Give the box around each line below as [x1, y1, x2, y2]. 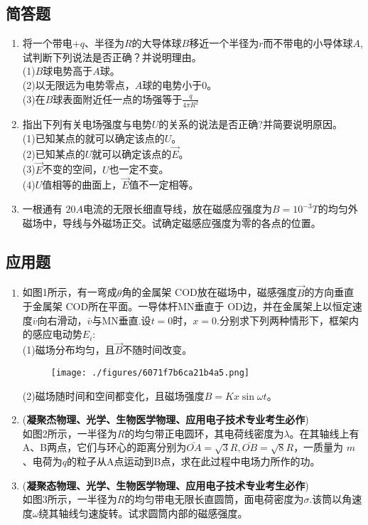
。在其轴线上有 [289, 425, 359, 440]
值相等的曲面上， [42, 177, 122, 192]
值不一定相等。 [129, 177, 199, 192]
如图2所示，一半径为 [22, 425, 117, 440]
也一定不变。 [109, 161, 169, 176]
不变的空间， [43, 161, 103, 176]
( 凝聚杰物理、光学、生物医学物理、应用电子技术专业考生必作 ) [22, 412, 309, 427]
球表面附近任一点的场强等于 [53, 91, 183, 106]
